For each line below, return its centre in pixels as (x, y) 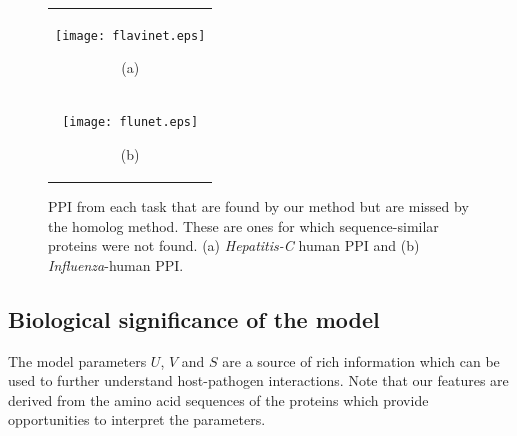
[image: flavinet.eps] (130, 35)
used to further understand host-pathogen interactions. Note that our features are (258, 380)
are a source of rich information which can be (361, 360)
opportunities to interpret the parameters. (137, 419)
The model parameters (77, 360)
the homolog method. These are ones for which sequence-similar (243, 225)
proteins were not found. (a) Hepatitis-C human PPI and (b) (234, 245)
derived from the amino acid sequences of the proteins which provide (218, 399)
